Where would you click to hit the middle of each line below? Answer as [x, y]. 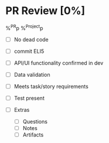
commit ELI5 [29, 51]
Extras [22, 110]
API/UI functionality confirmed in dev [59, 63]
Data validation [32, 74]
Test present [29, 98]
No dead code [31, 39]
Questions [35, 122]
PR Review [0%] [45, 11]
